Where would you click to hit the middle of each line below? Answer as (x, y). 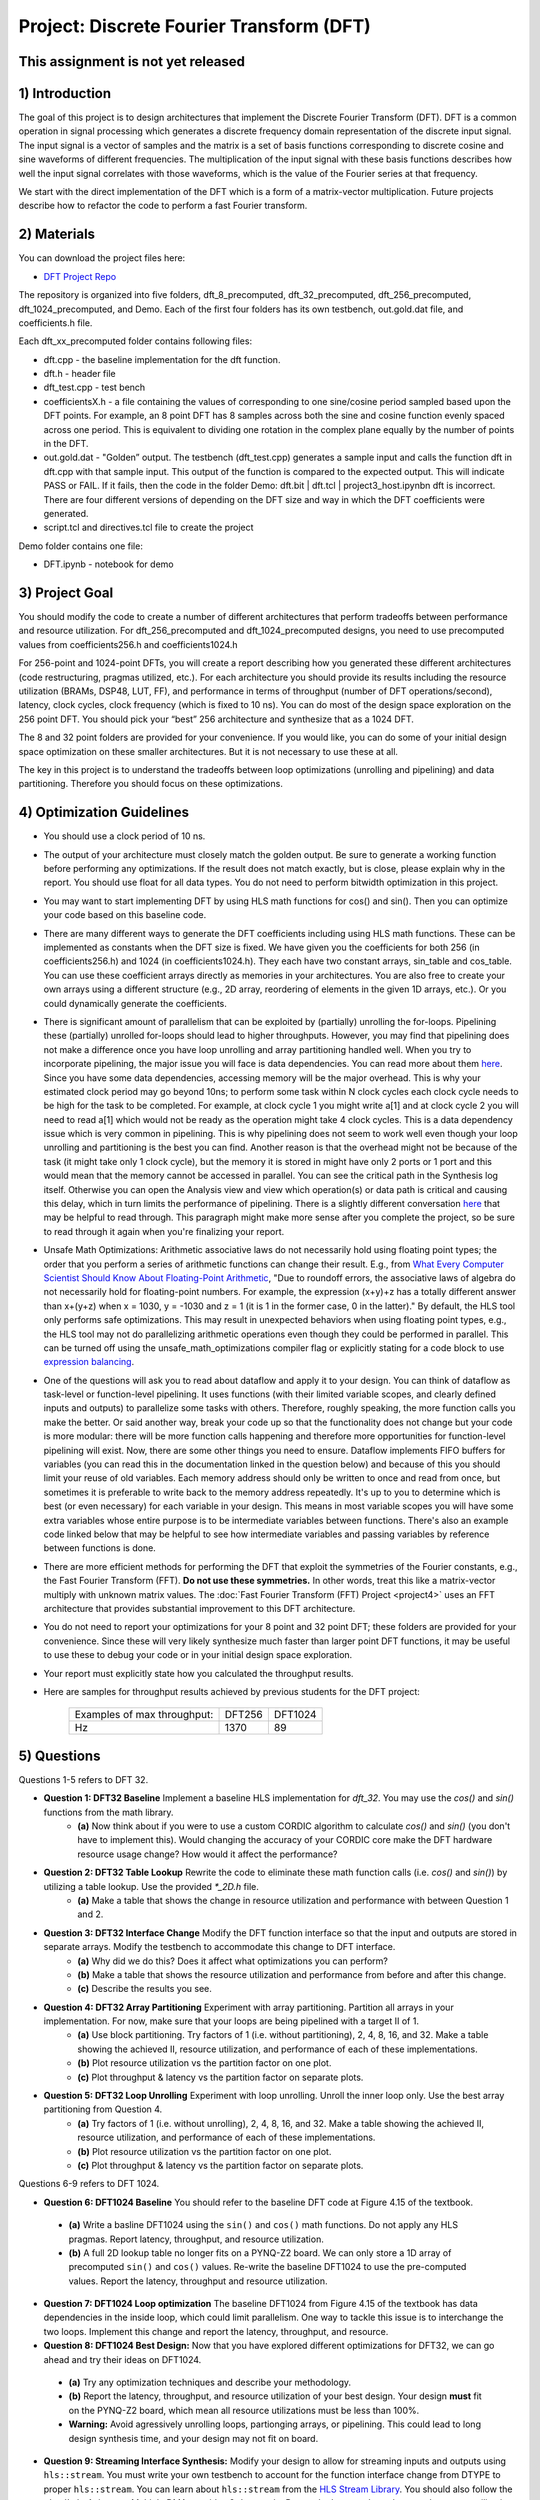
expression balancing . (89, 1362)
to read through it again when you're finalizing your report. (164, 1231)
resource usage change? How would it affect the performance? (207, 1854)
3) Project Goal (66, 592)
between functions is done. (100, 1548)
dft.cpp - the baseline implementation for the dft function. (162, 359)
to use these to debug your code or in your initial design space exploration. (198, 1655)
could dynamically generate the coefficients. (135, 1003)
